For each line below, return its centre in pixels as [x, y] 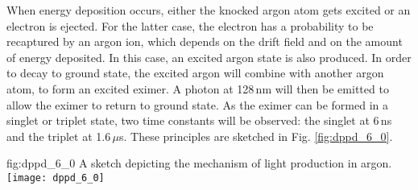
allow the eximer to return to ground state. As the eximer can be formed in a [198, 104]
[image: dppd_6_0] [56, 178]
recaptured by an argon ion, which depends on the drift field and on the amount [205, 41]
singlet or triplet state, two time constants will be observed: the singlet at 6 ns [199, 120]
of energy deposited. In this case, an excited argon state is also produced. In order [209, 57]
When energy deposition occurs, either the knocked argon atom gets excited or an [209, 10]
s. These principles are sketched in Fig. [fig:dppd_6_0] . [256, 136]
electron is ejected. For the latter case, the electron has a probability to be [190, 25]
